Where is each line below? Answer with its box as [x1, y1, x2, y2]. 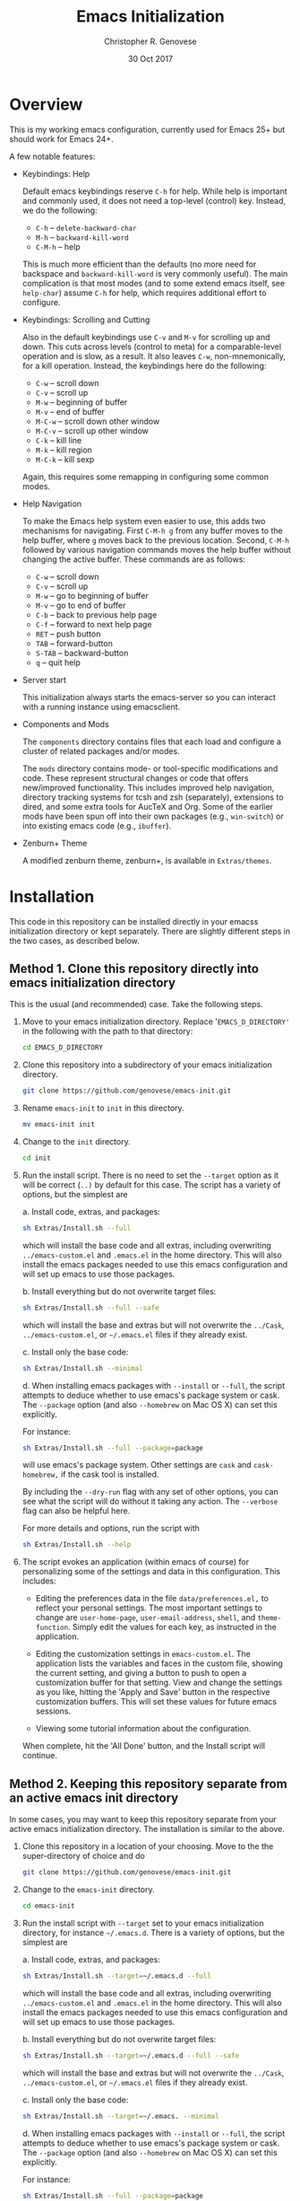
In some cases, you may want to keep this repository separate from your [9, 1814, 277, 1825]
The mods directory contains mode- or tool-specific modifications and [21, 763, 279, 774]
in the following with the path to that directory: [21, 1026, 193, 1037]
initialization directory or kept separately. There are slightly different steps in [9, 925, 291, 936]
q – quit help [35, 657, 81, 668]
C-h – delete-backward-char [35, 222, 137, 232]
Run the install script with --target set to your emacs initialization [21, 1917, 264, 1928]
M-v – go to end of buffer [35, 600, 126, 610]
